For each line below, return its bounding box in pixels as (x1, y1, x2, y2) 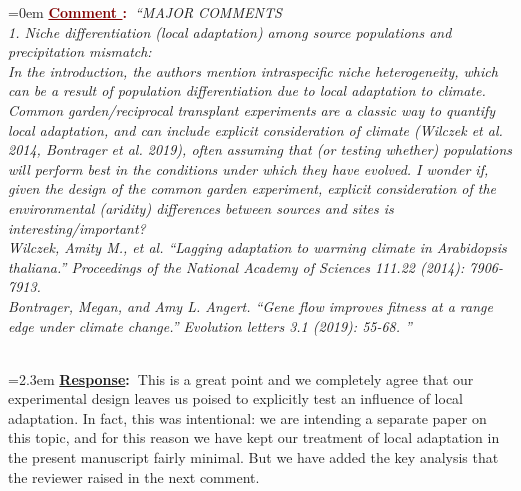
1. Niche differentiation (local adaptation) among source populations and (8, 21, 452, 42)
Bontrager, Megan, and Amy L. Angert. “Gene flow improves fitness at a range (8, 295, 493, 316)
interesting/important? (8, 217, 146, 238)
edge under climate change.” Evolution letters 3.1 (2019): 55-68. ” (8, 315, 412, 336)
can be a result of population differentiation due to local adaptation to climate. (8, 80, 486, 101)
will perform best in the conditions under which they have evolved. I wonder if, (8, 158, 489, 179)
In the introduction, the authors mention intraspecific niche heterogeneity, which (8, 60, 498, 81)
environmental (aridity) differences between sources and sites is (8, 197, 394, 218)
